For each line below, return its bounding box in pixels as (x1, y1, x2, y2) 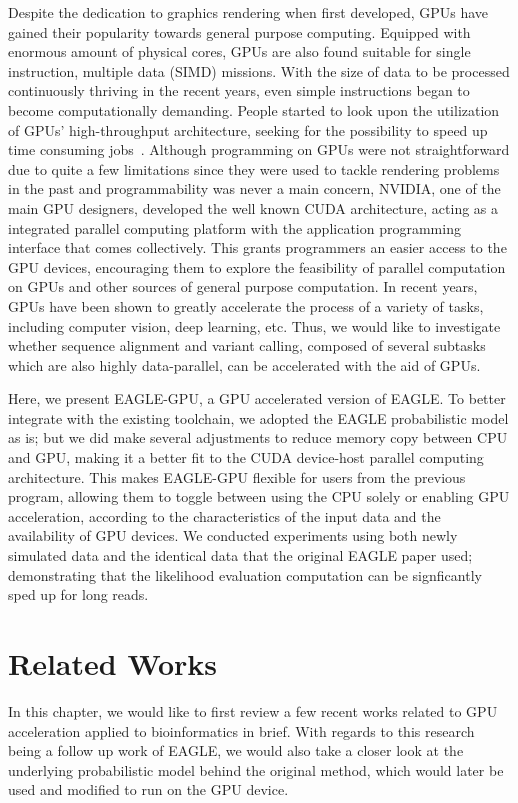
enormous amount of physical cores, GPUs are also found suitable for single (8, 41, 471, 62)
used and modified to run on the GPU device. (8, 779, 289, 800)
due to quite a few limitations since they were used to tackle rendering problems (8, 158, 500, 179)
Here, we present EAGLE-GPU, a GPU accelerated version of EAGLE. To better (8, 388, 506, 409)
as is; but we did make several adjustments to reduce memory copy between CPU (8, 427, 508, 448)
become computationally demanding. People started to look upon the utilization (8, 99, 500, 120)
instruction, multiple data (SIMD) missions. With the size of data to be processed (8, 60, 510, 81)
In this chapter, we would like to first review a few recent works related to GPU (8, 700, 498, 721)
